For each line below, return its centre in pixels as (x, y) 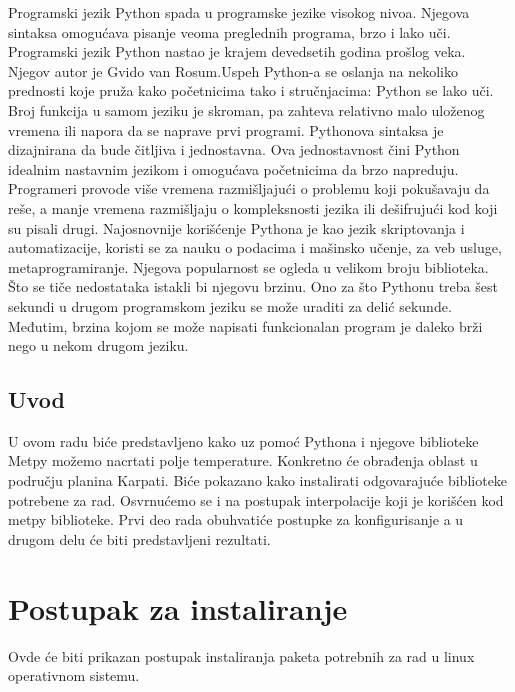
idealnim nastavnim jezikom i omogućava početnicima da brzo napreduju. (233, 168)
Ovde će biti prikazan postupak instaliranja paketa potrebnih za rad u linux (241, 655)
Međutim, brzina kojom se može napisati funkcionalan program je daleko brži (245, 325)
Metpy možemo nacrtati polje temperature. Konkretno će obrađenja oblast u (243, 460)
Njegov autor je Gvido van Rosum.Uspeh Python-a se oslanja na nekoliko (233, 70)
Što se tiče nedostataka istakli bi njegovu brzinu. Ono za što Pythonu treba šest (253, 286)
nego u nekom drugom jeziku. (98, 345)
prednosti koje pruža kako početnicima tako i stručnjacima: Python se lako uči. (251, 90)
